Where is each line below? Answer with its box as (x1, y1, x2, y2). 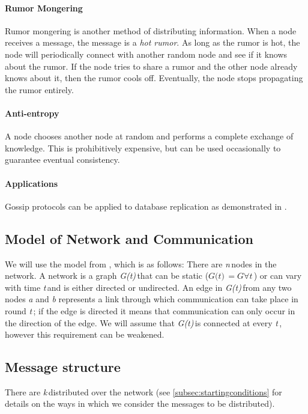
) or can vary (253, 269, 302, 282)
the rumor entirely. (5, 83, 74, 96)
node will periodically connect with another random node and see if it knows (5, 47, 288, 60)
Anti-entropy (5, 106, 59, 119)
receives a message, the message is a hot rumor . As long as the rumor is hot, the (5, 36, 300, 49)
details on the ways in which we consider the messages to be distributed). (5, 397, 275, 410)
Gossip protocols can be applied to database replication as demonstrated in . (5, 199, 287, 212)
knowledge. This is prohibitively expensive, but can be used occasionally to (5, 141, 281, 154)
